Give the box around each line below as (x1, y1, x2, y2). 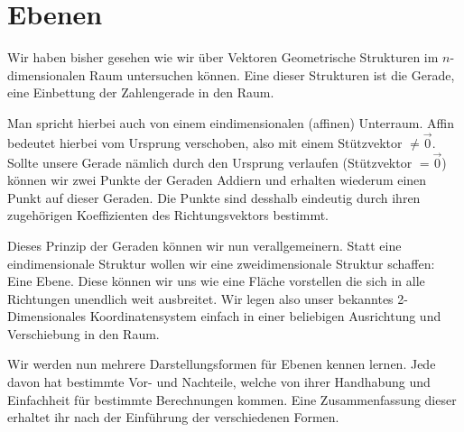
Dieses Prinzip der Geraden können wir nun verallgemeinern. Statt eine (7, 235, 402, 254)
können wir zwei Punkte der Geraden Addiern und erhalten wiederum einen (7, 170, 427, 189)
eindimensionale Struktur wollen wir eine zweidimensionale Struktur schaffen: (7, 253, 435, 272)
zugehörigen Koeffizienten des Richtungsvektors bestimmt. (7, 206, 329, 225)
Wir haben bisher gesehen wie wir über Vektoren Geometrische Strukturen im (7, 48, 439, 67)
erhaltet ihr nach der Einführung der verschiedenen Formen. (7, 408, 339, 427)
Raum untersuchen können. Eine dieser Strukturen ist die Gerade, (89, 65, 455, 84)
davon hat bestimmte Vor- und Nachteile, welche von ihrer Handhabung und (7, 372, 431, 391)
